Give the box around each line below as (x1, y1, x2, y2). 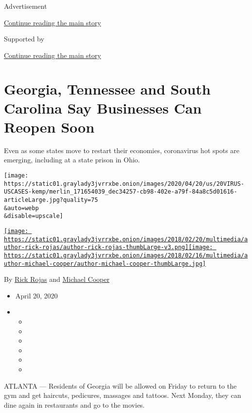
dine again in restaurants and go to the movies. (4, 399, 145, 410)
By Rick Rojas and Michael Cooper (4, 274, 109, 284)
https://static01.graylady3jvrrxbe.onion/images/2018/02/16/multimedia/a (4, 252, 248, 259)
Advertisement (4, 1, 47, 11)
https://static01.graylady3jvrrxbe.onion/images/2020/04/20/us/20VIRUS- (4, 180, 244, 187)
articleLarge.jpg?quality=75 (4, 197, 98, 204)
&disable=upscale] (4, 213, 63, 220)
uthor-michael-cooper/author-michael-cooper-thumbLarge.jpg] (4, 260, 206, 267)
